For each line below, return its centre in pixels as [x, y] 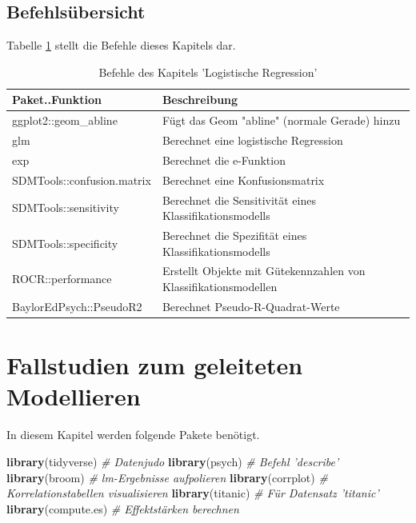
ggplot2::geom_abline [65, 120]
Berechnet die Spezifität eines [234, 236]
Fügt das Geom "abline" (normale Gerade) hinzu [281, 120]
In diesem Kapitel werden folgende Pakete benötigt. [133, 435]
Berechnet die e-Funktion [224, 160]
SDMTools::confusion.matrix [82, 180]
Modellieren [74, 396]
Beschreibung [200, 100]
